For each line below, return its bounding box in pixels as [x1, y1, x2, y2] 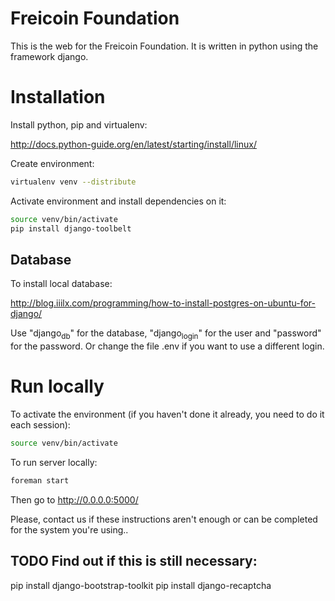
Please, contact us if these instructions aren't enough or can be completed [10, 513, 318, 525]
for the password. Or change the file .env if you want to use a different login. [10, 340, 325, 352]
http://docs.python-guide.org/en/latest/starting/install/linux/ [10, 138, 257, 150]
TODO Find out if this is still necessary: [10, 553, 258, 570]
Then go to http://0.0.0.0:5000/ [10, 493, 139, 506]
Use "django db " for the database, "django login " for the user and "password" [10, 327, 322, 342]
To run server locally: [10, 456, 98, 468]
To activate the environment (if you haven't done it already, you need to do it [10, 408, 325, 421]
